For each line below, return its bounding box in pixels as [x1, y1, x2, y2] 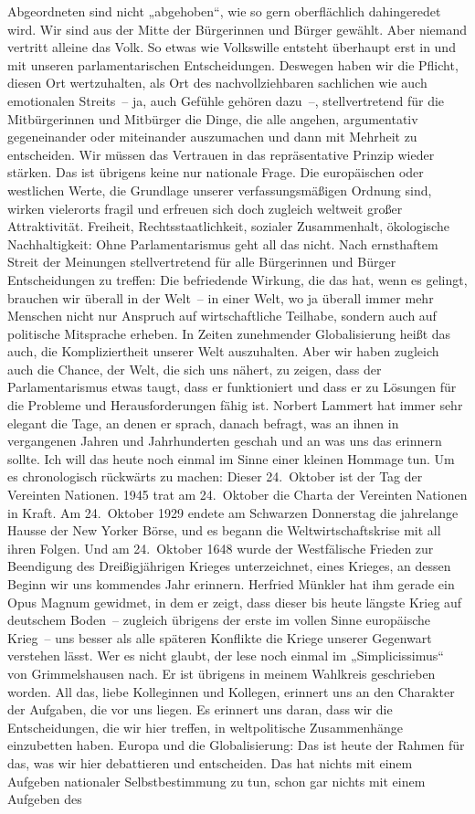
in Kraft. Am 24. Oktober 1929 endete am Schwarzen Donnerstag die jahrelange [7, 502, 459, 522]
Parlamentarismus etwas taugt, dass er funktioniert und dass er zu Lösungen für [7, 377, 457, 396]
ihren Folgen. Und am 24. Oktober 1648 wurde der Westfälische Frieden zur [7, 538, 434, 557]
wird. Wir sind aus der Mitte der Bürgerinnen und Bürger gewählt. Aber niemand [7, 19, 468, 38]
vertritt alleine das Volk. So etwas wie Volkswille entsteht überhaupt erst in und [7, 37, 456, 57]
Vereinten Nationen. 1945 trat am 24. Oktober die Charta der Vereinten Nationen [7, 485, 468, 504]
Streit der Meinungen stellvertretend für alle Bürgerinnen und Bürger [7, 252, 396, 271]
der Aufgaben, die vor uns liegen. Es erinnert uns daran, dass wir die [7, 700, 393, 719]
